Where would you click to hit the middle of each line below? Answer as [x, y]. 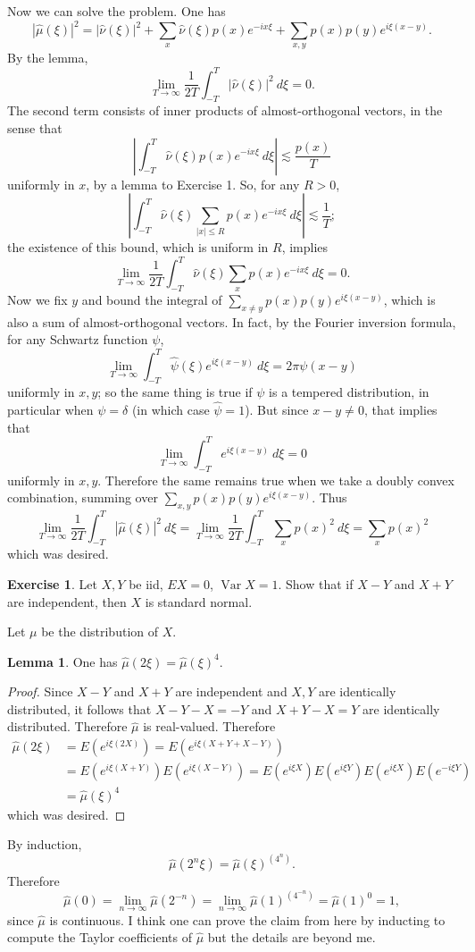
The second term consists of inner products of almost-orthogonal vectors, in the [225, 110]
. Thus [329, 497]
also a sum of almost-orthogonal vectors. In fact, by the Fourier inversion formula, [232, 321]
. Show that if [316, 583]
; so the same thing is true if [175, 392]
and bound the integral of [152, 300]
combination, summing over [83, 497]
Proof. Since [40, 691]
